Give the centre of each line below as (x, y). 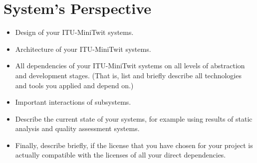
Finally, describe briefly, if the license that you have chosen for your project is (134, 145)
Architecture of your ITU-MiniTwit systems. (83, 49)
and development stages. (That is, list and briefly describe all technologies (128, 75)
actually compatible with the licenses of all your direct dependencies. (121, 155)
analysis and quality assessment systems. (77, 128)
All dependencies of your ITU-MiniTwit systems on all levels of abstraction (130, 66)
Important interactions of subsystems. (73, 102)
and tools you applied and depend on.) (74, 85)
